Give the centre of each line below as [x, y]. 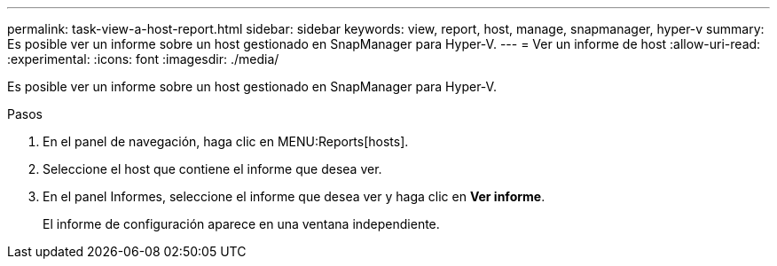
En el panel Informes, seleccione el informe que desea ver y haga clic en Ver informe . [294, 196]
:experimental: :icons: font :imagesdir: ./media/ [143, 59]
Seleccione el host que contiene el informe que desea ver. [212, 169]
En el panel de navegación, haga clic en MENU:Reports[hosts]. [226, 141]
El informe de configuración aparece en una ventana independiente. [241, 224]
